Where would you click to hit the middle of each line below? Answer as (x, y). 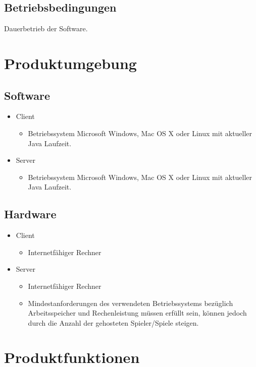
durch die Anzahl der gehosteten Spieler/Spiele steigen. (113, 322)
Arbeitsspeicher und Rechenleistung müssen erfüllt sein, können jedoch (137, 313)
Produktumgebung (70, 63)
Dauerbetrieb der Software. (46, 28)
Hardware (30, 214)
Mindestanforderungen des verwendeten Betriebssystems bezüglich (131, 303)
